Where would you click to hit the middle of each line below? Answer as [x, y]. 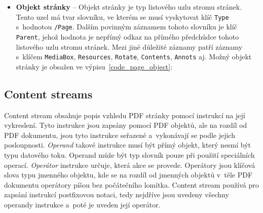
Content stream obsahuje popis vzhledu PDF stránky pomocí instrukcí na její [125, 115]
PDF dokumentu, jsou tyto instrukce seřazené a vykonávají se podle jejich [120, 135]
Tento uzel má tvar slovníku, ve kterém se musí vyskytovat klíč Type [122, 16]
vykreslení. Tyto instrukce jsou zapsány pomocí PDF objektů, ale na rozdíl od [126, 125]
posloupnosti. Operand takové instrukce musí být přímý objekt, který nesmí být [128, 145]
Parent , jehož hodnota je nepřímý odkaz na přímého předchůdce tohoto [127, 36]
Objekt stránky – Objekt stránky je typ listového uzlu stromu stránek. [129, 7]
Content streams [48, 94]
